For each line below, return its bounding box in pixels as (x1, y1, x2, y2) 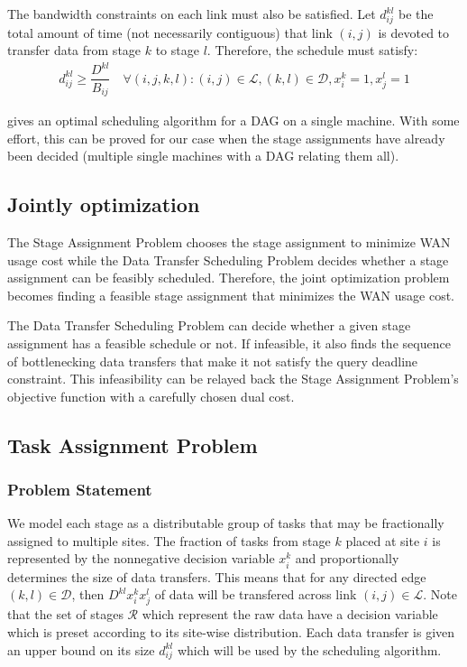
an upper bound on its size (7, 640, 155, 659)
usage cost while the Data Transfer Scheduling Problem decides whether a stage (7, 250, 449, 269)
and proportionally (295, 549, 399, 568)
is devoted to (378, 23, 450, 42)
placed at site (345, 531, 420, 550)
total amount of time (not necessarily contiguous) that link (7, 23, 333, 42)
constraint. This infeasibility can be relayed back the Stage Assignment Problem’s (7, 369, 459, 388)
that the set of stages (7, 605, 124, 624)
